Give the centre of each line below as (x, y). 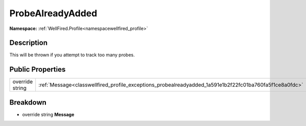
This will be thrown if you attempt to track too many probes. (72, 55)
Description (29, 43)
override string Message (48, 114)
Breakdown (28, 102)
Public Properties (37, 69)
